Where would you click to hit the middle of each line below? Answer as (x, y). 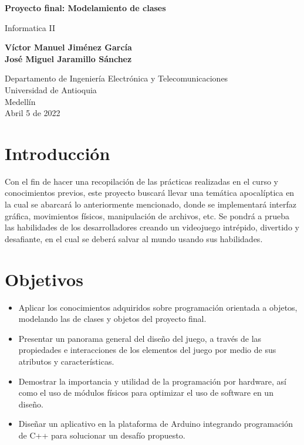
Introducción (58, 153)
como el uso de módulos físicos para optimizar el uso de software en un (146, 393)
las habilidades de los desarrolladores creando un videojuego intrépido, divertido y (152, 227)
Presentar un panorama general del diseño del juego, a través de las (140, 338)
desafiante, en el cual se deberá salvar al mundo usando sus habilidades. (134, 238)
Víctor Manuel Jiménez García (68, 47)
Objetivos (44, 279)
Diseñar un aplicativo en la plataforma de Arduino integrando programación (156, 424)
